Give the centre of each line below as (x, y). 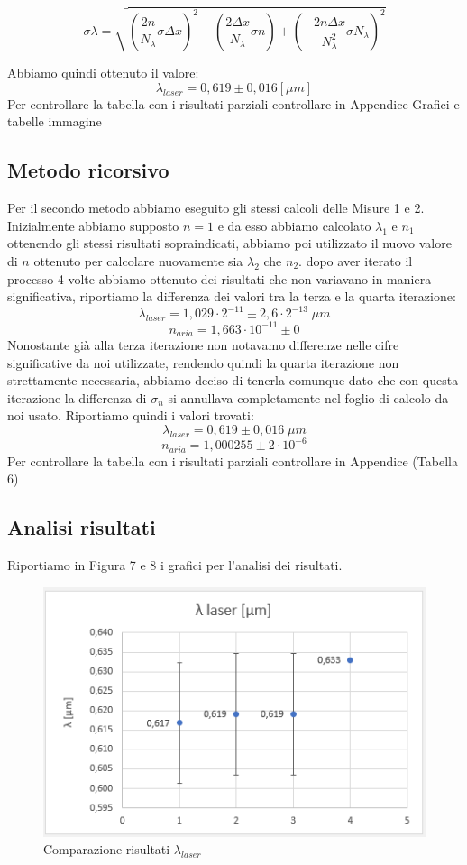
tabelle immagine (55, 121)
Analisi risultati (82, 527)
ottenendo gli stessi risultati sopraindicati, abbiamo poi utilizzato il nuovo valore (229, 243)
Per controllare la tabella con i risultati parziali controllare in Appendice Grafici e (233, 103)
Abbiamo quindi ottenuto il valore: (103, 73)
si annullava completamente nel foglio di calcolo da (308, 397)
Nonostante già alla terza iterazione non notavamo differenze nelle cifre (203, 344)
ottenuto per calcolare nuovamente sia (138, 260)
